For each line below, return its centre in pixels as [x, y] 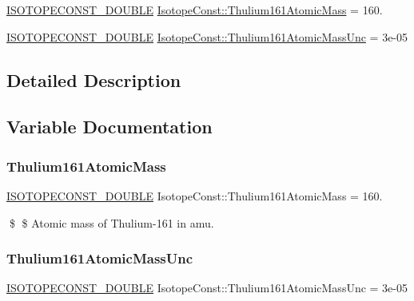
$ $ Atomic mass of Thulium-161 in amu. [111, 222]
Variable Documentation [109, 127]
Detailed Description [94, 79]
